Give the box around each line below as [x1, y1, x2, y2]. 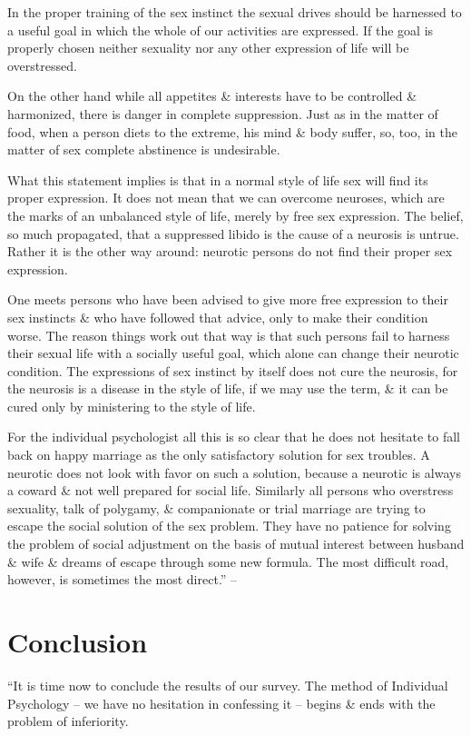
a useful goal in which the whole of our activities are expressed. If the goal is [7, 20, 434, 39]
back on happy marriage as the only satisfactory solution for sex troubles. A [7, 445, 430, 464]
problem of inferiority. [7, 711, 129, 731]
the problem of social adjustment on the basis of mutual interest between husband [7, 534, 465, 553]
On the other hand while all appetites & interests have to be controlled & [7, 86, 417, 105]
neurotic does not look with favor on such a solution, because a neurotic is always [7, 462, 461, 482]
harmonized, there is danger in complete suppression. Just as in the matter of [7, 104, 438, 123]
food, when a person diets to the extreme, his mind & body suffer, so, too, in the [7, 122, 457, 141]
